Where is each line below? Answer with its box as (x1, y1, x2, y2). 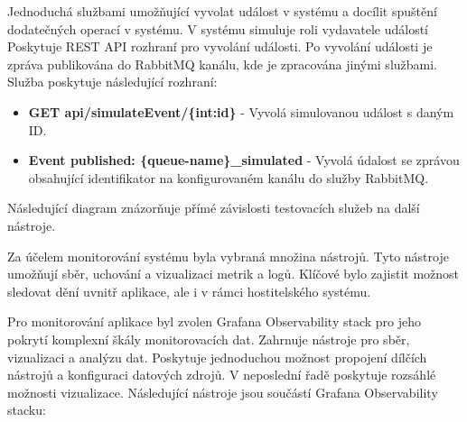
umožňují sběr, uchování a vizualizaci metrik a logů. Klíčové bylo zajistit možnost (7, 264, 460, 283)
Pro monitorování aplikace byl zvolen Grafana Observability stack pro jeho (7, 312, 422, 331)
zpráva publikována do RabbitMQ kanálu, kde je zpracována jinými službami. (7, 54, 438, 73)
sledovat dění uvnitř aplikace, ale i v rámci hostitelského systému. (7, 281, 371, 300)
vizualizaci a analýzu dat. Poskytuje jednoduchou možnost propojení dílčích (7, 347, 427, 366)
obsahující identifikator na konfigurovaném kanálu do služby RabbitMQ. (28, 168, 429, 187)
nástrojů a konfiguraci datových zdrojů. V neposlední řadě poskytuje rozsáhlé (7, 365, 436, 384)
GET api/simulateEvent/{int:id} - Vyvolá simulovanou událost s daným (28, 102, 454, 121)
